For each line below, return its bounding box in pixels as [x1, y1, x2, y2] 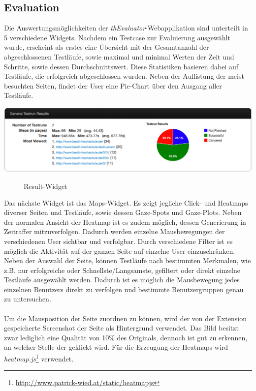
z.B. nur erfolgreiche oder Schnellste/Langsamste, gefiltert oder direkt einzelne [4, 265, 240, 275]
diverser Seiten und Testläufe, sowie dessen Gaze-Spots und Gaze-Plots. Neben [4, 207, 242, 217]
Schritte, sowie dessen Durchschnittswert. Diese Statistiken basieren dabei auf [4, 61, 238, 71]
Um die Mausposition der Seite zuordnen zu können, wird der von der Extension [4, 313, 247, 323]
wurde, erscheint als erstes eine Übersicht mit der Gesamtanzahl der [4, 42, 209, 52]
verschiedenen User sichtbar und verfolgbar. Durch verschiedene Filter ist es [4, 236, 233, 246]
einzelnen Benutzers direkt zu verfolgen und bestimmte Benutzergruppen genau [4, 284, 244, 294]
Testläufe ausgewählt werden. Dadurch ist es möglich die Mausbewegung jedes [4, 274, 240, 285]
